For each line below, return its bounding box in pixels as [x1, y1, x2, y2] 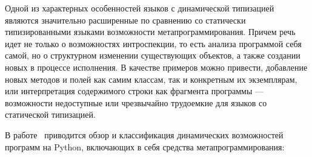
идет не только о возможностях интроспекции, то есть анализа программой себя [5, 37, 302, 50]
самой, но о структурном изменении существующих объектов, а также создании [5, 49, 300, 62]
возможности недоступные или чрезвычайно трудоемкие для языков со [5, 96, 267, 109]
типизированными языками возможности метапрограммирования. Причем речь [5, 25, 296, 38]
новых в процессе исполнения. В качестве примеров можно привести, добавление [5, 60, 308, 73]
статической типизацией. [5, 108, 96, 121]
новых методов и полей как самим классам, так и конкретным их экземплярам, [5, 72, 297, 85]
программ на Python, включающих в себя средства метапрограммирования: [5, 140, 285, 153]
